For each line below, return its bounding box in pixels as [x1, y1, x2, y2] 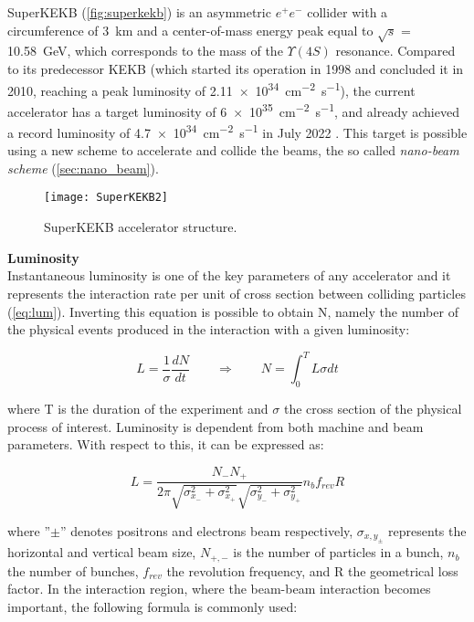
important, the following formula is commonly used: [7, 596, 298, 616]
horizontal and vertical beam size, [7, 543, 196, 562]
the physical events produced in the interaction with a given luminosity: [7, 320, 410, 339]
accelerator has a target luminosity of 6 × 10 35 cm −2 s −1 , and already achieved [7, 99, 459, 121]
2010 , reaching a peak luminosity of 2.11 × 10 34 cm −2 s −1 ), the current [7, 78, 416, 100]
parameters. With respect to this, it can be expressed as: [7, 435, 324, 454]
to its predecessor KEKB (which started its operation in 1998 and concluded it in [7, 58, 464, 78]
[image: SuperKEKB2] [44, 191, 169, 205]
